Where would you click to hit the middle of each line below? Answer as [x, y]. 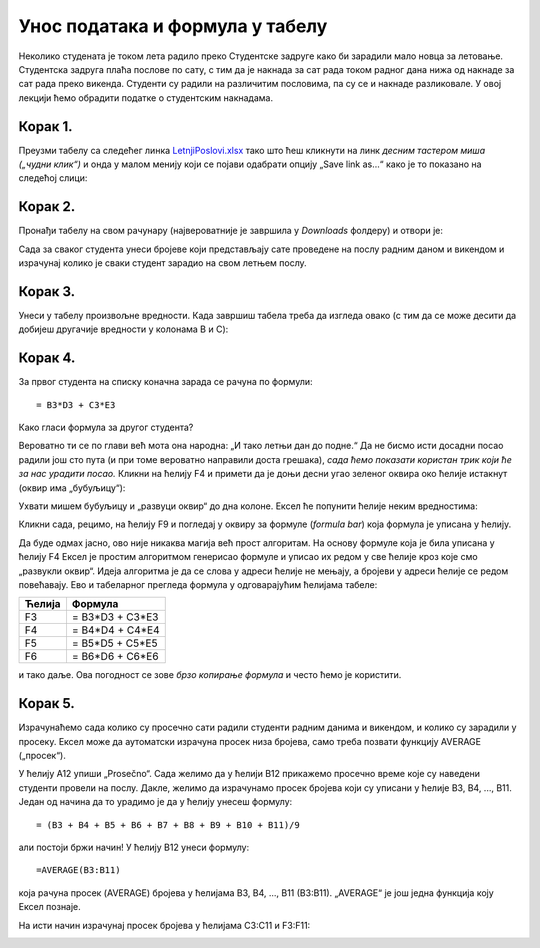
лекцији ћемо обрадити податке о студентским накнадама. [146, 97]
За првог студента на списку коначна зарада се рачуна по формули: [165, 382]
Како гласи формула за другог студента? [106, 427]
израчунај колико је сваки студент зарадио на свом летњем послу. [162, 263]
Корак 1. [46, 126]
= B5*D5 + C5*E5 [114, 643]
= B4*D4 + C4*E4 [115, 630]
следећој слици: [53, 178]
